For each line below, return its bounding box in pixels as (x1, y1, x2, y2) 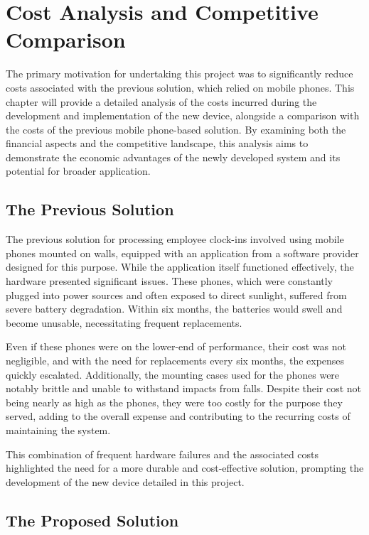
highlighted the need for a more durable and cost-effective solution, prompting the (6, 460, 364, 475)
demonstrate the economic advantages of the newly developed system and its (6, 149, 341, 164)
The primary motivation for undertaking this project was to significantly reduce (6, 66, 353, 81)
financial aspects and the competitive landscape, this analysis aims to (6, 136, 309, 151)
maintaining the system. (6, 422, 111, 437)
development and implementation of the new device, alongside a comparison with (6, 108, 360, 123)
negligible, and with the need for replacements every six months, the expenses (6, 353, 345, 368)
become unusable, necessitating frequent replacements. (6, 315, 242, 330)
